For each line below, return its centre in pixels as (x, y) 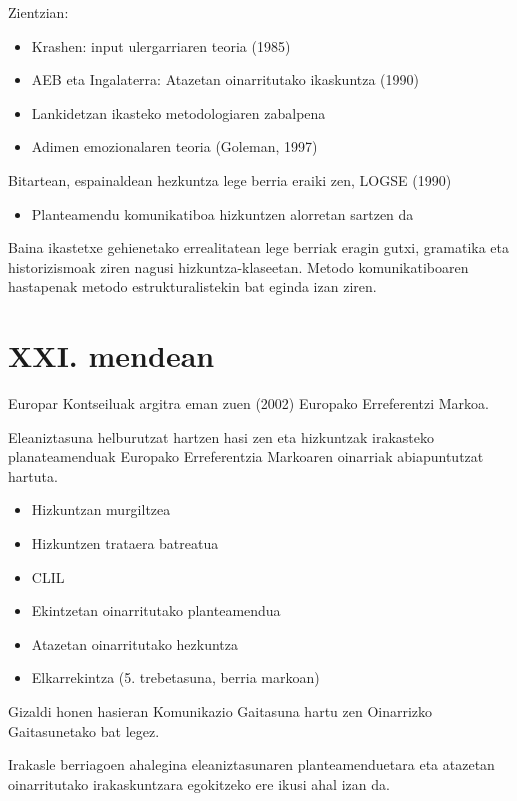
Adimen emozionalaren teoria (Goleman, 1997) (174, 146)
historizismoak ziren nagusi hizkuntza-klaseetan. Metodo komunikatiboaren (238, 266)
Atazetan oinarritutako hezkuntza (135, 643)
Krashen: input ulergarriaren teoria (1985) (161, 45)
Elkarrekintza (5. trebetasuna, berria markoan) (175, 677)
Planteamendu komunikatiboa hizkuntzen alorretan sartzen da (222, 213)
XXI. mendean (111, 355)
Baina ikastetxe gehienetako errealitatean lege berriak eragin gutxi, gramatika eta (259, 247)
